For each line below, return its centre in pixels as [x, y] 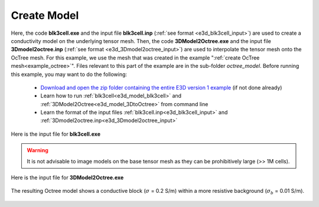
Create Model [45, 15]
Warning [38, 150]
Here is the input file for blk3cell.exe [56, 134]
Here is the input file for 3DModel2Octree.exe [67, 178]
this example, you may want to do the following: [69, 74]
